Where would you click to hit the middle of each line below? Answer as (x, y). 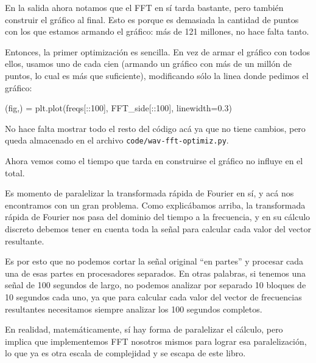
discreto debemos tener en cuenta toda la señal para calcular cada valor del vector (158, 228)
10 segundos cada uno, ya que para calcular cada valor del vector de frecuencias (153, 296)
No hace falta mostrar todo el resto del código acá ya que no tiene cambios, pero (155, 128)
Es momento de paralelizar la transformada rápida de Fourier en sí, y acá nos (149, 193)
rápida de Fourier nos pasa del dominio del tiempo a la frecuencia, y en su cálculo (158, 217)
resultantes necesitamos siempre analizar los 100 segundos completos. (134, 309)
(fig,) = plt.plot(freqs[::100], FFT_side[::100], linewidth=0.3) (118, 108)
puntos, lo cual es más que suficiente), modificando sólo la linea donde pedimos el (157, 75)
